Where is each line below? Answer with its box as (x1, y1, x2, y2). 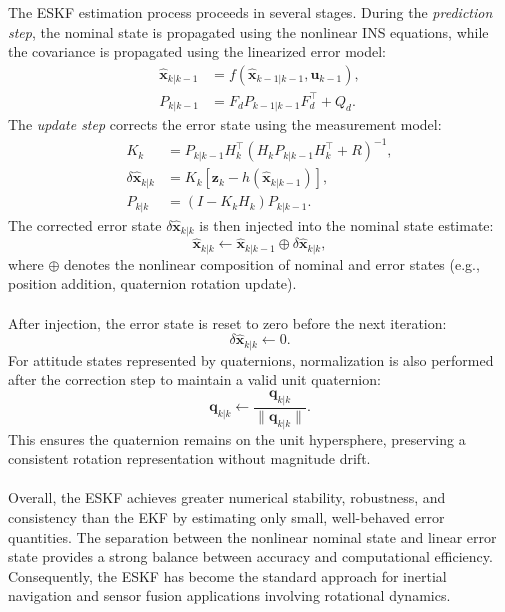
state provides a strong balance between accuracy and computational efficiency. (8, 546, 493, 567)
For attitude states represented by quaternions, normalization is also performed (8, 349, 494, 370)
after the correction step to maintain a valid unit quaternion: (8, 369, 381, 390)
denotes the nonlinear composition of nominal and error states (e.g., (64, 253, 480, 274)
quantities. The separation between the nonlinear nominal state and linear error (8, 526, 497, 547)
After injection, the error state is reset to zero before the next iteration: (8, 312, 447, 333)
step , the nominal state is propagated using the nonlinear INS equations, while (8, 21, 489, 42)
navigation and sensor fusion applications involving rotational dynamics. (8, 585, 451, 606)
